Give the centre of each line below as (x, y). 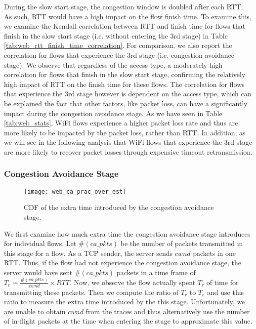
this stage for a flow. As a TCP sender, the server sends (88, 253)
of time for (222, 282)
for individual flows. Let (40, 243)
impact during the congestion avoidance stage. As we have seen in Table (113, 113)
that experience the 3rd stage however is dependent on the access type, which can (128, 94)
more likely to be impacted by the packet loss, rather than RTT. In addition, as (125, 132)
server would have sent (38, 272)
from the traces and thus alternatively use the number (168, 311)
